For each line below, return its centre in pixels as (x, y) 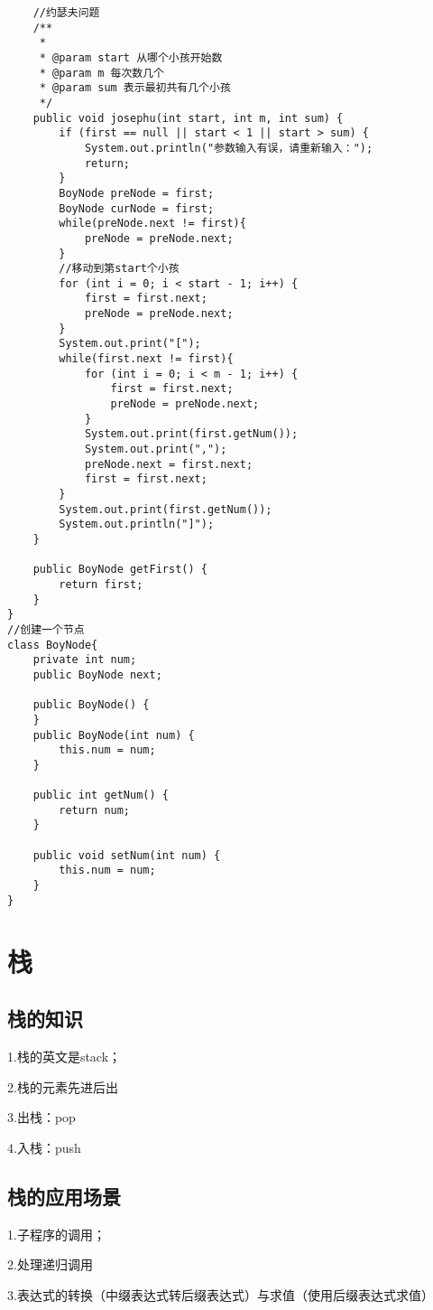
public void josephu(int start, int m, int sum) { (188, 118)
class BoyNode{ (53, 645)
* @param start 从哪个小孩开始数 (131, 57)
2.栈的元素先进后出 (63, 1086)
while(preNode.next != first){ (152, 224)
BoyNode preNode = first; (137, 193)
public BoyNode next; (97, 674)
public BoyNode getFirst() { (120, 570)
